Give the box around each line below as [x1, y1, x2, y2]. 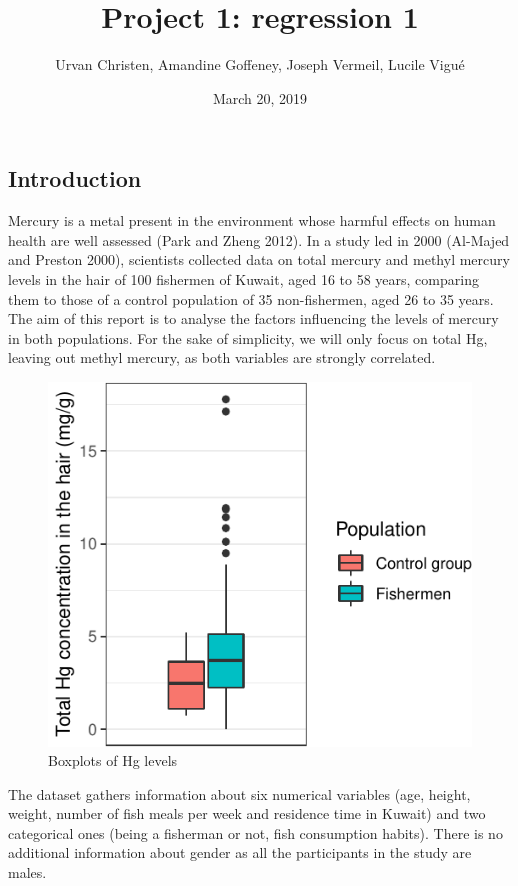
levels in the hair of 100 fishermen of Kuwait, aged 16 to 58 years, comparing [8, 268, 479, 289]
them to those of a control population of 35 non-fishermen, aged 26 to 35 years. [8, 288, 494, 309]
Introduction [8, 163, 142, 194]
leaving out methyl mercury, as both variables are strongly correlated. [8, 347, 436, 368]
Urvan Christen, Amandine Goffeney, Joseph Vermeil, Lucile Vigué [55, 54, 465, 75]
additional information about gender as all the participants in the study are [8, 842, 472, 863]
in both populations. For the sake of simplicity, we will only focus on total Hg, [8, 327, 488, 348]
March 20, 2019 [212, 87, 308, 108]
